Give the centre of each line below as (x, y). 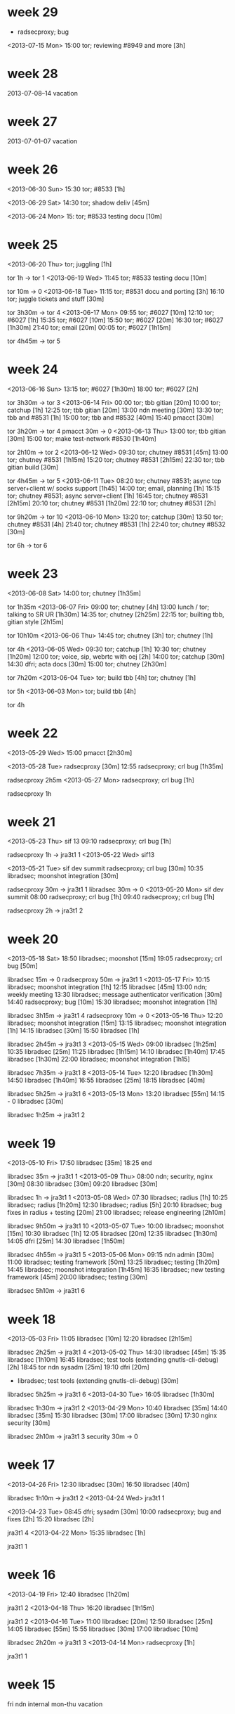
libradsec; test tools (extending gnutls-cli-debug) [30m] (98, 1381)
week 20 (33, 939)
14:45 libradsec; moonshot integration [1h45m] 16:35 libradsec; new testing (116, 1270)
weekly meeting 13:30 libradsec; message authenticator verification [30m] (115, 995)
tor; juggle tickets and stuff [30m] (56, 299)
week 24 (33, 369)
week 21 (32, 821)
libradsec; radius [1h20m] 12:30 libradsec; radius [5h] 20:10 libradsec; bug (115, 1205)
